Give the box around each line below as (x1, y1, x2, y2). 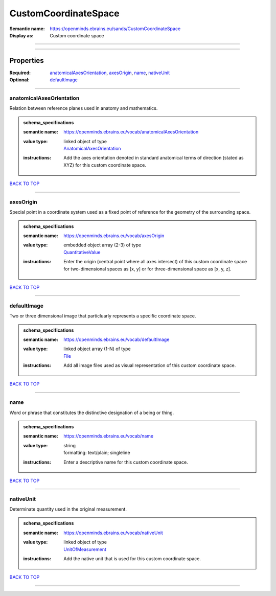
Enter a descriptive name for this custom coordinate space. (63, 459, 189, 465)
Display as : (9, 32, 34, 38)
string (63, 442, 76, 448)
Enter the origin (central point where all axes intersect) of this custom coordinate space (63, 259, 247, 265)
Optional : (9, 77, 30, 83)
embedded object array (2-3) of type (63, 242, 142, 248)
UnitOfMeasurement (63, 546, 107, 552)
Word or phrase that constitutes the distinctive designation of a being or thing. (9, 409, 174, 416)
